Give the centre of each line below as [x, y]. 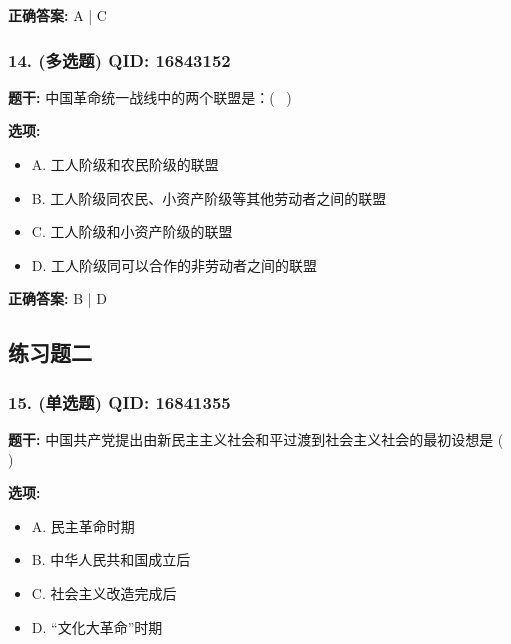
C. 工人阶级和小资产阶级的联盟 [132, 231]
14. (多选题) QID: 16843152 [119, 59]
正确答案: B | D [57, 298]
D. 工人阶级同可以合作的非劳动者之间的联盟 [174, 264]
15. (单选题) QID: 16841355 [119, 401]
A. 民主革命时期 [83, 525]
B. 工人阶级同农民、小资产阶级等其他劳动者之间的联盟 [209, 197]
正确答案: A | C [57, 15]
